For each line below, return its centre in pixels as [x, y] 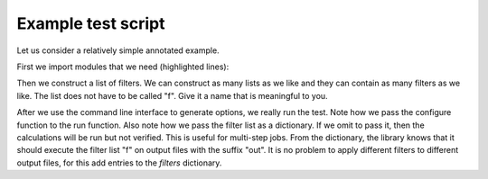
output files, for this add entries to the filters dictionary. [119, 163]
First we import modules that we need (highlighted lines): [123, 67]
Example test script [91, 23]
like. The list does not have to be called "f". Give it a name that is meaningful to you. [173, 95]
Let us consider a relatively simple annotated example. [118, 50]
